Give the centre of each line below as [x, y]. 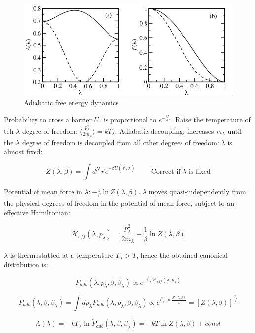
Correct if [166, 172]
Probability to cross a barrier [48, 120]
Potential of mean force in [43, 192]
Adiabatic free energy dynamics [71, 102]
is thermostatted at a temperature [62, 255]
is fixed [200, 172]
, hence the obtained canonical [182, 255]
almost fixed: [23, 152]
